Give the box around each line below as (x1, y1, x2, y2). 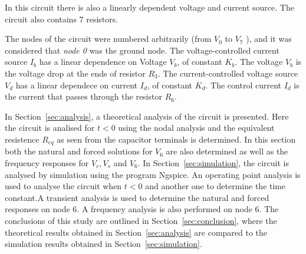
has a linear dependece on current (15, 78, 138, 91)
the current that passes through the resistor (5, 90, 162, 103)
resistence (5, 133, 40, 145)
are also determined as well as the (166, 145, 288, 157)
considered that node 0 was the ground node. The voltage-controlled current (5, 44, 279, 56)
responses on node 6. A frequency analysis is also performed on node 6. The (5, 203, 279, 215)
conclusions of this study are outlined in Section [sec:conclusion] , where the (5, 214, 277, 226)
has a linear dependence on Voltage (39, 55, 167, 68)
